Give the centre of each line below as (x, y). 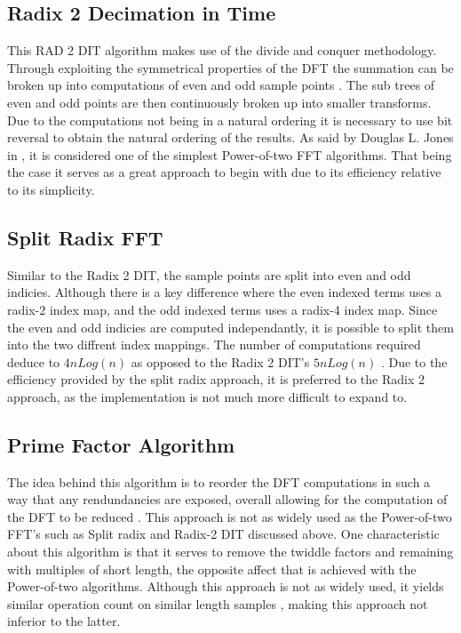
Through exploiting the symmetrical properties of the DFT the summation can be (230, 67)
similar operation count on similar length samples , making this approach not (218, 603)
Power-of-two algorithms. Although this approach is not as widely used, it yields (226, 586)
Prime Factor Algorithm (121, 444)
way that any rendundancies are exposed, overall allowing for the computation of (227, 499)
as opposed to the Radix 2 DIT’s (220, 361)
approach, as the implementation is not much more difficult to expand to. (207, 396)
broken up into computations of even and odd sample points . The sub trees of (221, 85)
